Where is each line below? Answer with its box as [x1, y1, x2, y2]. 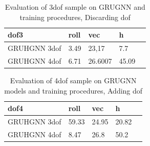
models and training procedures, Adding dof [4, 85, 143, 96]
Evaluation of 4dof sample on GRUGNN [10, 75, 137, 85]
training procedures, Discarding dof [19, 11, 131, 22]
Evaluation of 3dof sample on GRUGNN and [5, 2, 145, 12]
